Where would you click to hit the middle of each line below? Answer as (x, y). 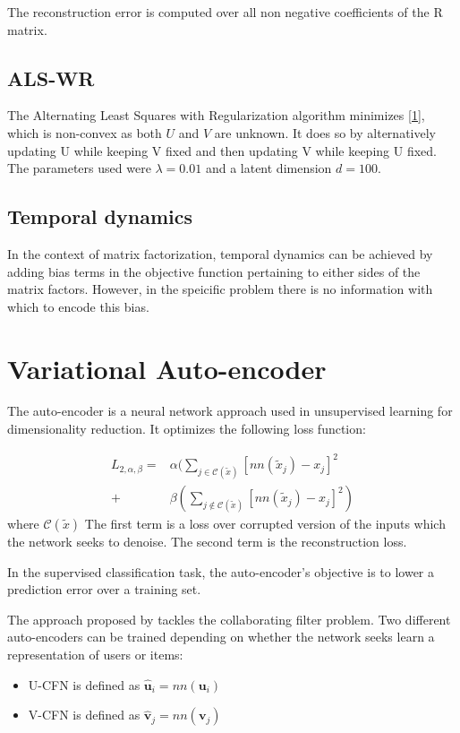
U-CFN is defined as (84, 684)
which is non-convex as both (85, 132)
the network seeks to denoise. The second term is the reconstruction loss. (207, 542)
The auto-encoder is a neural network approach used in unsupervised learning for (230, 411)
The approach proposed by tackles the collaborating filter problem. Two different (229, 619)
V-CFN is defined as (84, 715)
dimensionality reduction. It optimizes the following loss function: (187, 429)
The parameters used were (79, 168)
